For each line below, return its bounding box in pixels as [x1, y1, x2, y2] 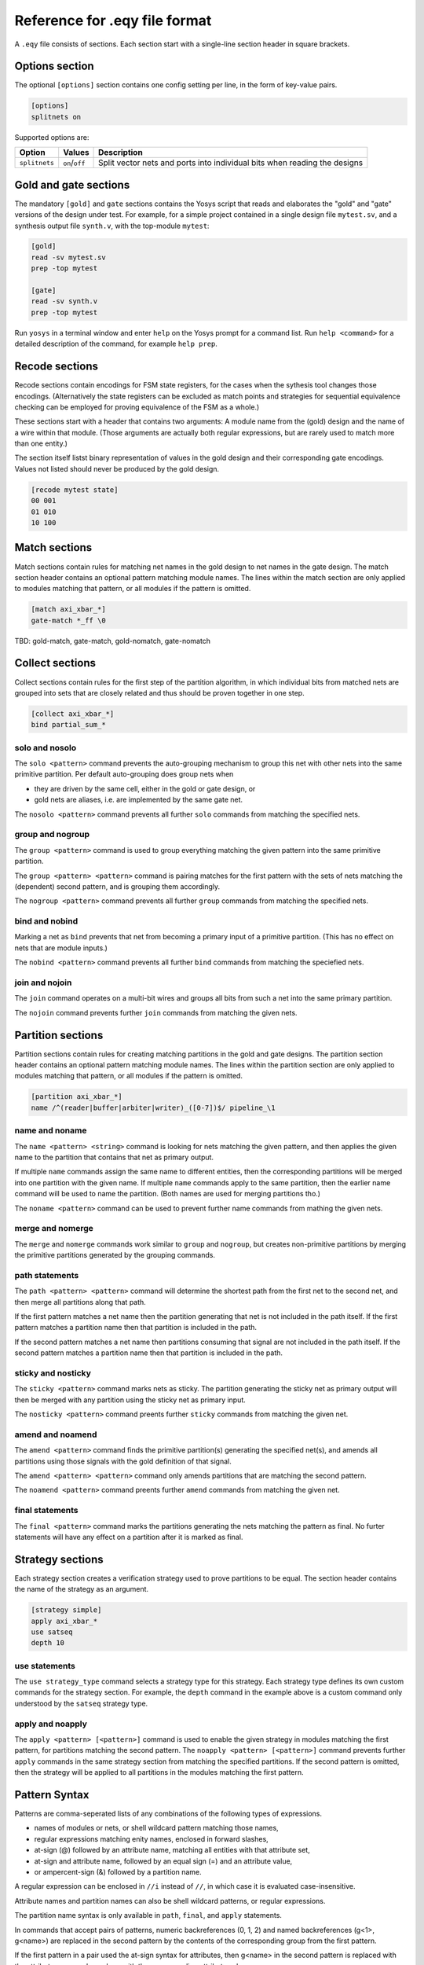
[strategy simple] [31, 1606, 102, 1614]
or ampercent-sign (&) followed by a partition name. [34, 1868, 202, 1877]
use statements [14, 1660, 76, 1671]
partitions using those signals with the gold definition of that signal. [14, 1456, 232, 1466]
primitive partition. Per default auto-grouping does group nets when [14, 769, 234, 779]
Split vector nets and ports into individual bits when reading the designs [98, 157, 364, 168]
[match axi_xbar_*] [31, 605, 106, 614]
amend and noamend [14, 1429, 97, 1440]
